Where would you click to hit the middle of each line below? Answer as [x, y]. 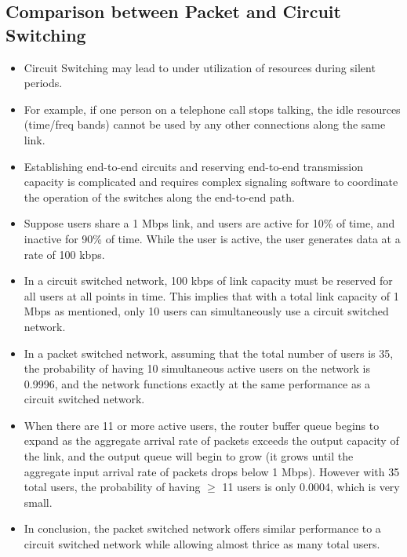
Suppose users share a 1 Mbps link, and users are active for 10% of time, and [209, 223]
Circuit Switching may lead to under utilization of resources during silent [200, 67]
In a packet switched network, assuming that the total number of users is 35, [209, 353]
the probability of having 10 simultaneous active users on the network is [197, 368]
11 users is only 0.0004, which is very [311, 487]
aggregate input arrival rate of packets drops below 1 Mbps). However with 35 [212, 471]
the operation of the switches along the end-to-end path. [159, 197]
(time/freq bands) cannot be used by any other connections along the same [205, 124]
